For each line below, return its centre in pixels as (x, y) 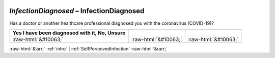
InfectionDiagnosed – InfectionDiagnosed (77, 11)
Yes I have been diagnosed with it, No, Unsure (69, 33)
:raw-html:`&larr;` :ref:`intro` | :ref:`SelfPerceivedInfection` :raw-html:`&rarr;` (88, 48)
